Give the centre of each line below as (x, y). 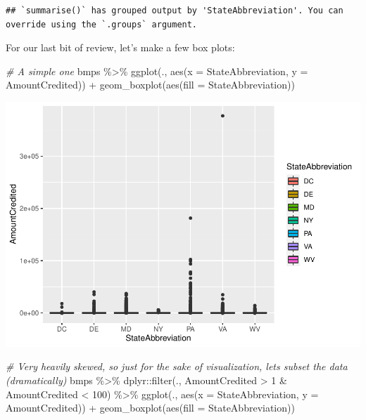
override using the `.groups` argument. (102, 24)
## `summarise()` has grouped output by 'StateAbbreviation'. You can (175, 11)
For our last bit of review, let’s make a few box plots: (120, 47)
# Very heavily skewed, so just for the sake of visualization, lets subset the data (177, 366)
